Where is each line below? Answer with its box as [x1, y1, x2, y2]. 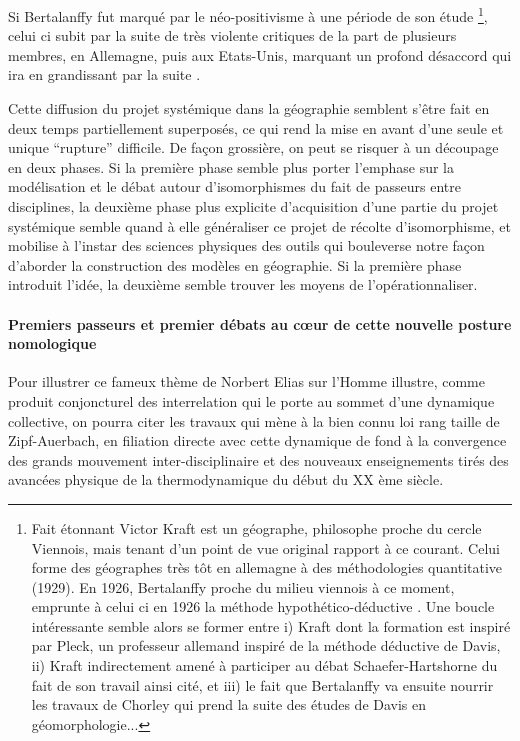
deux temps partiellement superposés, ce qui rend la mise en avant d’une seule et [8, 117, 504, 138]
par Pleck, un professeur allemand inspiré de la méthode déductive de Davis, [31, 635, 501, 656]
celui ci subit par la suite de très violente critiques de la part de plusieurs [8, 25, 457, 46]
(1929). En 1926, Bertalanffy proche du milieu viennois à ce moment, [31, 576, 455, 597]
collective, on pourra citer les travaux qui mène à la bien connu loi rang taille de [8, 410, 500, 431]
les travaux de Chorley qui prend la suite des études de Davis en [31, 694, 427, 715]
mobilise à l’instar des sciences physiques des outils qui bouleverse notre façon [8, 235, 485, 256]
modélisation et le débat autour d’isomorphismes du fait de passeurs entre [8, 176, 461, 197]
